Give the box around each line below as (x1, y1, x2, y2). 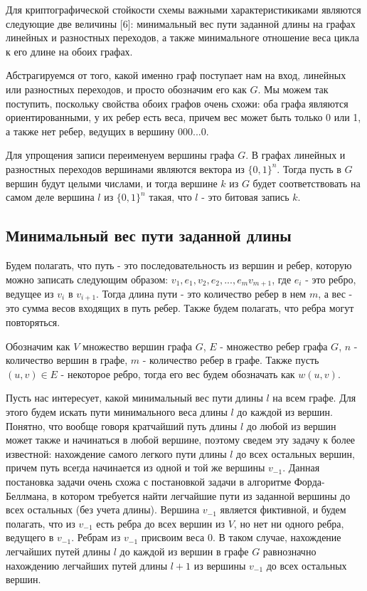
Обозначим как (6, 338, 70, 353)
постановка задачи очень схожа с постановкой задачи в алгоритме (6, 474, 292, 488)
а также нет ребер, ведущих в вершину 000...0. (6, 123, 209, 138)
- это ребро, (305, 271, 356, 286)
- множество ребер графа (220, 338, 328, 353)
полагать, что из (6, 516, 75, 530)
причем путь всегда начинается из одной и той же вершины (6, 460, 265, 475)
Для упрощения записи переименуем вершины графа (6, 147, 235, 162)
